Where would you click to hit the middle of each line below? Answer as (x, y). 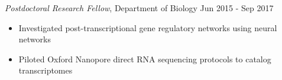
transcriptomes (46, 70)
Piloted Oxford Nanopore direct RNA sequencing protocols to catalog (145, 59)
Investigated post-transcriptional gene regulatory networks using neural (148, 27)
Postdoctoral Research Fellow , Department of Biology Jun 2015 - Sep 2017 (139, 8)
